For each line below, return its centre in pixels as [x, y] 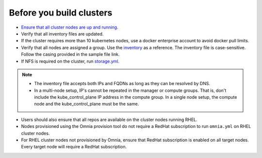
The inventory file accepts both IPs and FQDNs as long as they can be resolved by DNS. [122, 84]
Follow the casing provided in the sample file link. [70, 54]
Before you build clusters [61, 13]
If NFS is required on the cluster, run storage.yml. [70, 61]
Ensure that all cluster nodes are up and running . [70, 27]
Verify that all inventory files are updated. [62, 34]
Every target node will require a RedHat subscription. [74, 147]
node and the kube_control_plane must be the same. [87, 104]
